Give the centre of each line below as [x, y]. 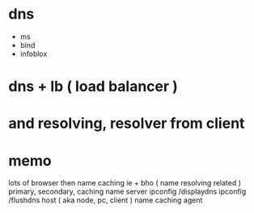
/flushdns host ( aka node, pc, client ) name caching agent [106, 200]
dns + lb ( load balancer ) [93, 87]
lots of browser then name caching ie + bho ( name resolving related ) [125, 183]
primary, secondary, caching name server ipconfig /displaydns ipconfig [127, 192]
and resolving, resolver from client [127, 124]
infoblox [34, 53]
